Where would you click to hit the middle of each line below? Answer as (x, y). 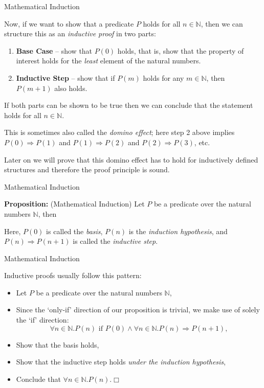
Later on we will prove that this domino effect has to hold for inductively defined (131, 159)
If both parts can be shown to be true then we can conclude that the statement (129, 105)
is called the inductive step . (115, 241)
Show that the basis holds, (58, 344)
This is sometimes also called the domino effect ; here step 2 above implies (119, 132)
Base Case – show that (54, 50)
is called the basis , (74, 231)
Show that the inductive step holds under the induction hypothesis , (121, 362)
